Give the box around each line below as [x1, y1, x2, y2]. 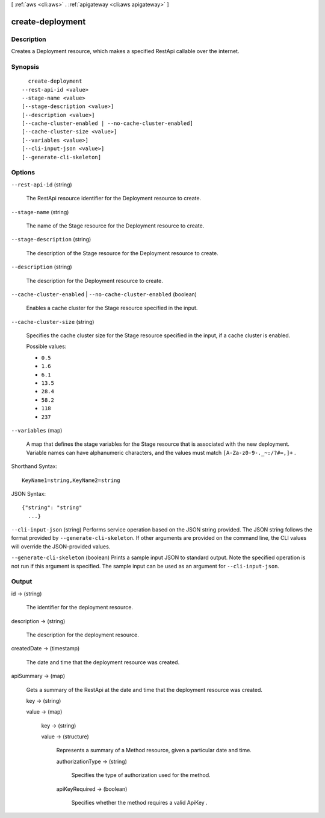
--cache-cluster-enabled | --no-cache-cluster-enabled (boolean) [11, 290, 197, 298]
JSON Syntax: [11, 490, 46, 497]
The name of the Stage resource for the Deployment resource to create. [26, 222, 205, 229]
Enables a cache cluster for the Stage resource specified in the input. [26, 305, 198, 312]
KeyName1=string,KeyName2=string [22, 477, 120, 484]
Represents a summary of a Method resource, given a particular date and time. [56, 747, 252, 754]
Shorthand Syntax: [11, 463, 57, 470]
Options [11, 168, 36, 177]
